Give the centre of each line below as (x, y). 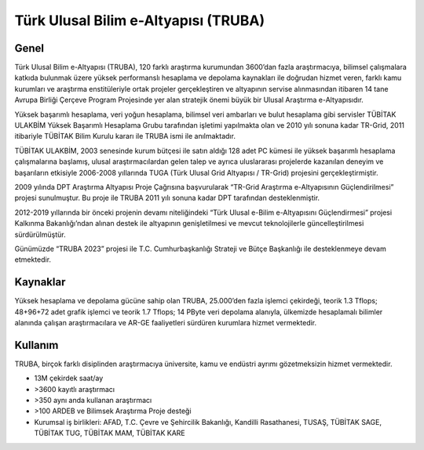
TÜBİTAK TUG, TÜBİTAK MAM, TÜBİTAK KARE (110, 433)
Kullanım (37, 345)
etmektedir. (33, 259)
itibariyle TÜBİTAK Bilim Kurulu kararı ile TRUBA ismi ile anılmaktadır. (125, 136)
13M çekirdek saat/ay (69, 378)
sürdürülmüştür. (40, 234)
